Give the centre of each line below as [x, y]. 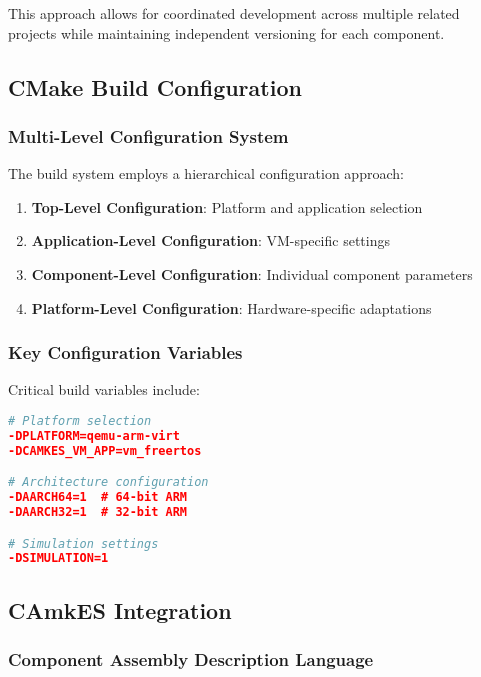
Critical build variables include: [104, 389]
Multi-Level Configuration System [148, 135]
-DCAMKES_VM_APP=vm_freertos [105, 450]
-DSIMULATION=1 [58, 558]
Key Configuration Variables [125, 352]
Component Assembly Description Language [191, 658]
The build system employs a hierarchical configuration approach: [206, 173]
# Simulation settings [83, 543]
